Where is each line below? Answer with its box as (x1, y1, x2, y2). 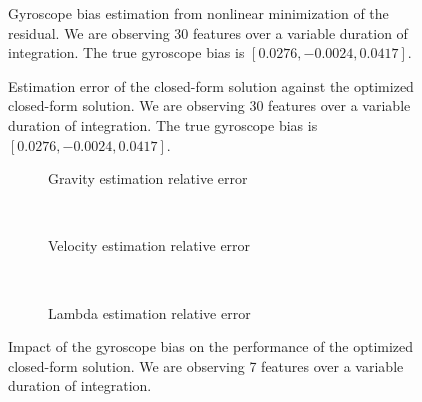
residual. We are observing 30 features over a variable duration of (8, 22, 408, 43)
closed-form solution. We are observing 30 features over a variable (8, 95, 411, 116)
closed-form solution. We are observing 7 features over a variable (8, 355, 404, 376)
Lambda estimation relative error (48, 302, 251, 323)
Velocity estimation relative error (48, 235, 251, 256)
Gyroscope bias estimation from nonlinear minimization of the (8, 3, 389, 23)
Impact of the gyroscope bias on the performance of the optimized (8, 336, 414, 357)
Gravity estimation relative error (48, 168, 248, 189)
